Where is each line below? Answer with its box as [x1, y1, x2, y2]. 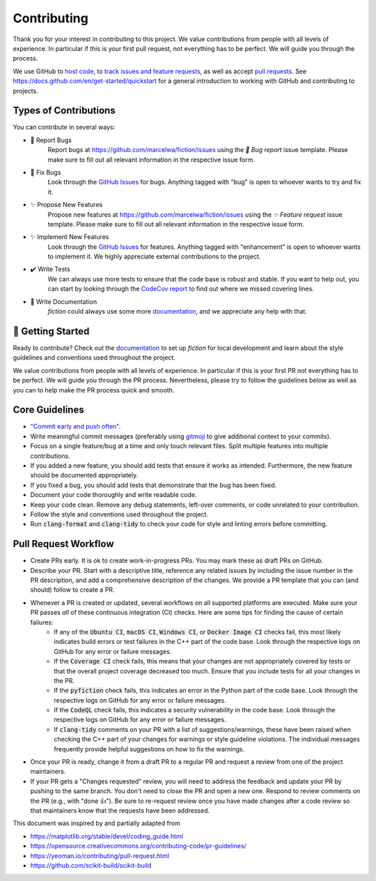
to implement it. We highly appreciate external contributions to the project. [47, 252, 261, 261]
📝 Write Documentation [30, 297, 97, 306]
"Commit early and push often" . [30, 422, 121, 431]
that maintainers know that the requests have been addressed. [30, 806, 210, 815]
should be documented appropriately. [30, 471, 139, 480]
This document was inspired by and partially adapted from [13, 819, 181, 827]
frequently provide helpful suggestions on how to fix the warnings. [54, 744, 245, 753]
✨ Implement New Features [30, 233, 109, 241]
